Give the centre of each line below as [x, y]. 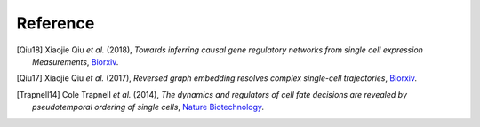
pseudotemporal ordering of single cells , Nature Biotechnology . [148, 107]
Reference [56, 23]
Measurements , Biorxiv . [76, 61]
